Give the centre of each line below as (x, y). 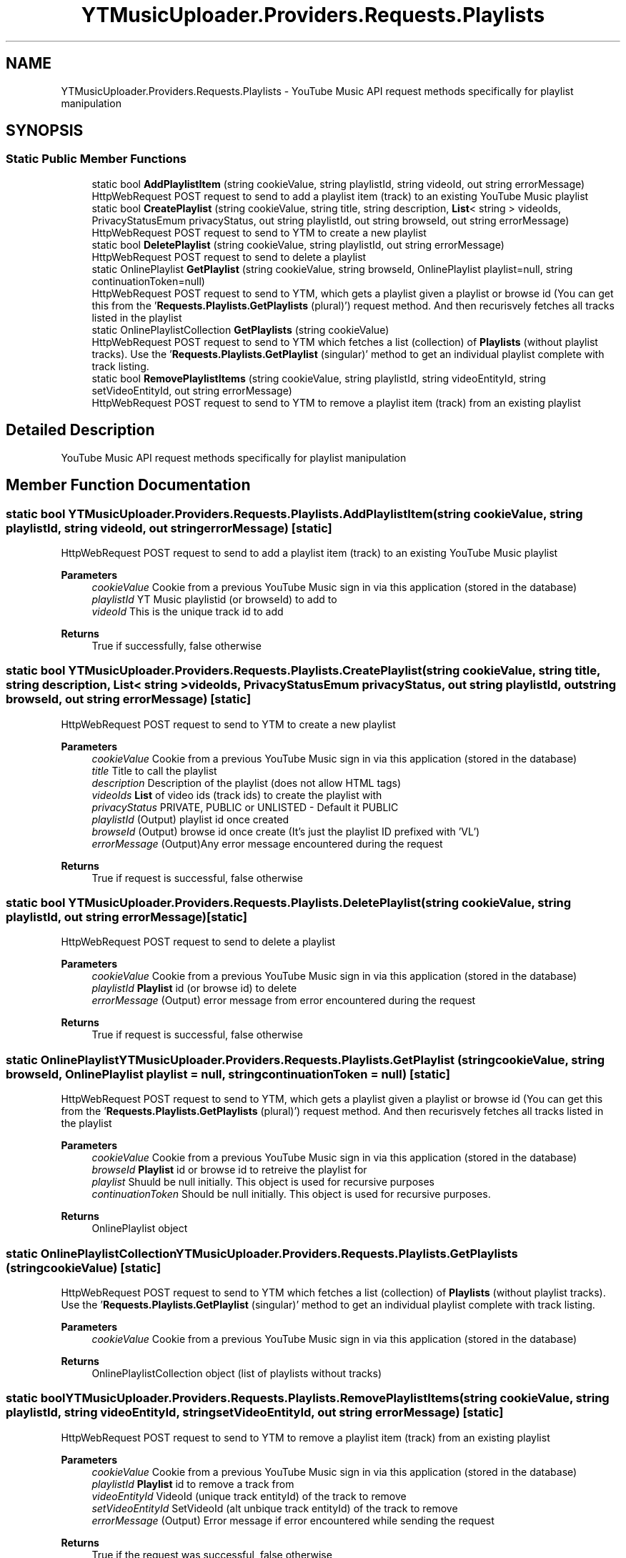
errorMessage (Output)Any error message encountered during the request (267, 843)
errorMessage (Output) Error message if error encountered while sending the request (293, 1520)
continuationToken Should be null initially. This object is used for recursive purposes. (291, 1194)
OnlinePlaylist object (140, 1229)
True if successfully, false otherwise (177, 645)
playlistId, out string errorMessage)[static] (126, 917)
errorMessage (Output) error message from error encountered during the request (284, 1001)
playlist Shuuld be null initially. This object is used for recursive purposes (263, 1182)
